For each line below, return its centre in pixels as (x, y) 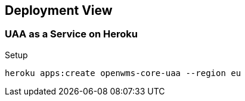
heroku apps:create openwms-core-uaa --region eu (123, 73)
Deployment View (59, 10)
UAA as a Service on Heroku (71, 34)
